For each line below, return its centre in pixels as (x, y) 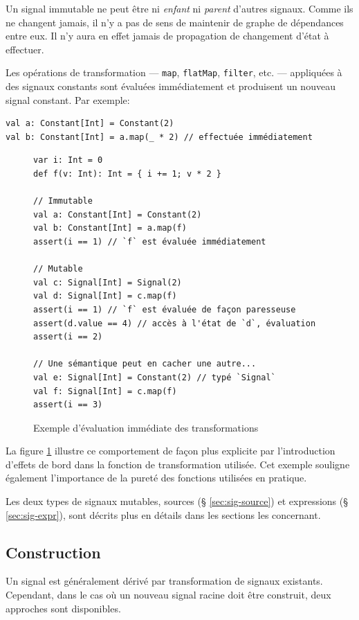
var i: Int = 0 (68, 160)
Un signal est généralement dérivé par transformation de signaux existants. (164, 581)
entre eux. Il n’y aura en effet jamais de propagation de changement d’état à (167, 36)
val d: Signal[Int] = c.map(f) (105, 296)
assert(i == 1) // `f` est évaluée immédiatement (150, 241)
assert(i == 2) (68, 337)
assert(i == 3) (68, 405)
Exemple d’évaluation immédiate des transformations (146, 427)
